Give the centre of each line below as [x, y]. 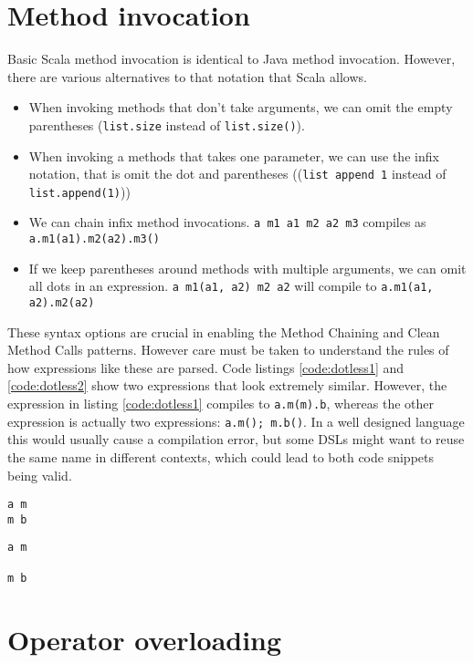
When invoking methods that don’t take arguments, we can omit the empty [241, 107]
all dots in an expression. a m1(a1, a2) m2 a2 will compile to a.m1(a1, [231, 286]
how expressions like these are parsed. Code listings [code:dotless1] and [206, 367]
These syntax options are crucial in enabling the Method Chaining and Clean [224, 331]
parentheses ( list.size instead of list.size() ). [167, 124]
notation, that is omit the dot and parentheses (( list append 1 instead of [237, 174]
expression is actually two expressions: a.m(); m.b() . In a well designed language [236, 421]
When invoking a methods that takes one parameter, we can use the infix [234, 155]
